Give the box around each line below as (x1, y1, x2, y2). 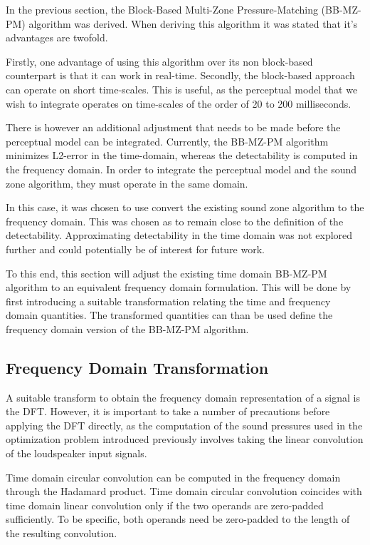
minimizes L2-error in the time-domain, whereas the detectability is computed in (6, 148, 358, 163)
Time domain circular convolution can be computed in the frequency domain (6, 469, 341, 484)
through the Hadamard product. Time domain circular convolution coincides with (6, 484, 362, 499)
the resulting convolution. (6, 526, 117, 541)
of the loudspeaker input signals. (6, 446, 147, 461)
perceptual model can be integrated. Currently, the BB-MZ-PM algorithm (6, 133, 329, 148)
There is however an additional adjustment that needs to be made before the (6, 120, 341, 135)
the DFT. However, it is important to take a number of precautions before (6, 404, 330, 419)
